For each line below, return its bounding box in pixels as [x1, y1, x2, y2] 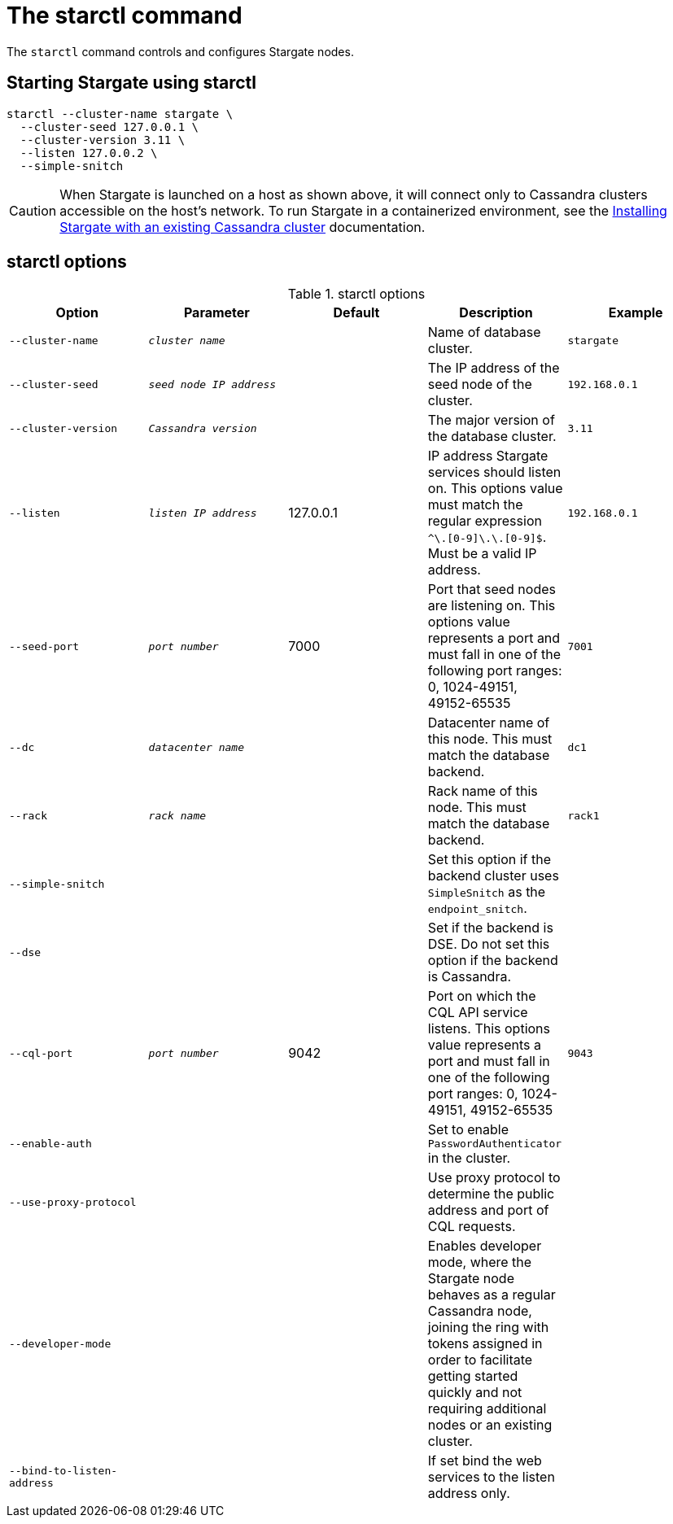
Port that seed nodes [427, 581, 556, 598]
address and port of [427, 1202, 549, 1219]
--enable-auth [9, 1138, 92, 1151]
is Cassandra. [427, 968, 512, 985]
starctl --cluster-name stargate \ [7, 107, 234, 120]
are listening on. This [427, 597, 556, 614]
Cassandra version [148, 421, 257, 434]
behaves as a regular [427, 1286, 556, 1303]
